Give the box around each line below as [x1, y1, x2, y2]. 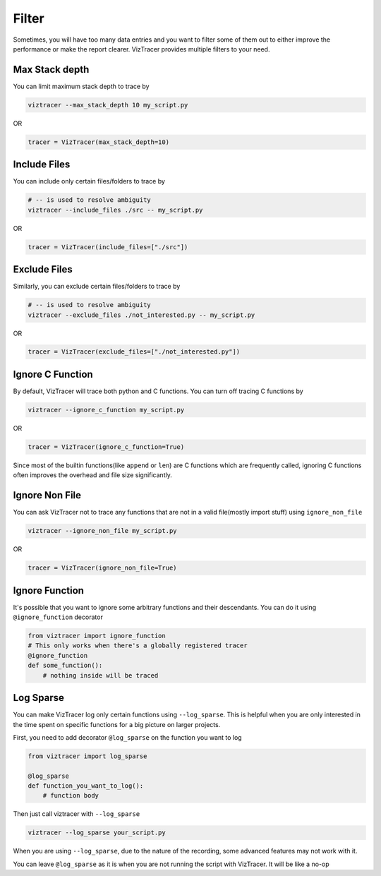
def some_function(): [28, 661, 103, 670]
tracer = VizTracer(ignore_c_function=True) [28, 443, 185, 451]
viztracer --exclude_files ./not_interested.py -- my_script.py [28, 311, 255, 319]
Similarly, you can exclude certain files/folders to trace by [13, 282, 181, 291]
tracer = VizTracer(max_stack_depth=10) [28, 138, 169, 146]
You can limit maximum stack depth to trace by [13, 82, 150, 90]
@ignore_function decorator [13, 613, 104, 621]
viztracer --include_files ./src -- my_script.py [28, 205, 203, 214]
